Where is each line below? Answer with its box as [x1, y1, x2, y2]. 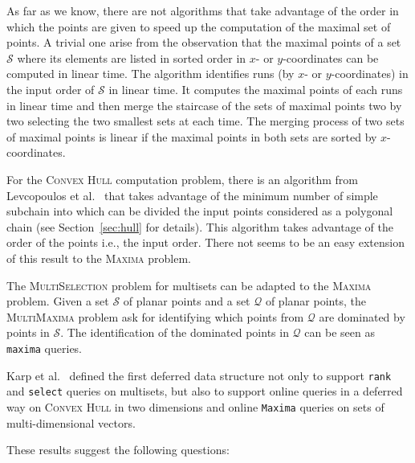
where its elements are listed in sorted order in [17, 49, 246, 66]
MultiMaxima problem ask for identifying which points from [6, 308, 304, 325]
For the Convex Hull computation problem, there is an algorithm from [6, 170, 358, 187]
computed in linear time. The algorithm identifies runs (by [6, 65, 295, 82]
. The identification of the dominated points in [60, 324, 289, 341]
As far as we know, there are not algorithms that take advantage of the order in [6, 2, 399, 18]
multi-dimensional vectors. [6, 414, 136, 431]
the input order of [6, 80, 95, 97]
